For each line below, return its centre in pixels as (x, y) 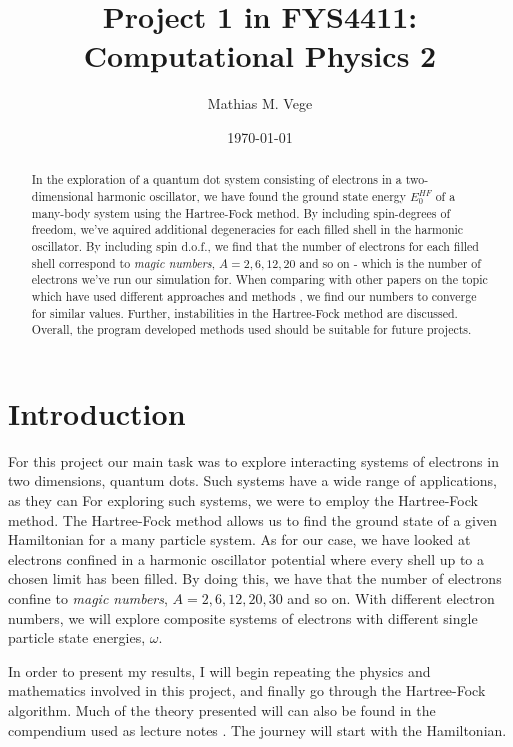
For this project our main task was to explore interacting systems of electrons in (253, 460)
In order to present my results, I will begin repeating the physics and (219, 670)
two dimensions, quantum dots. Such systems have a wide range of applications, (253, 480)
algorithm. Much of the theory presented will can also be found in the (222, 709)
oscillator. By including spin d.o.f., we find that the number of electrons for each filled (255, 245)
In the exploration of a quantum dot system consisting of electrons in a (216, 179)
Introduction (97, 412)
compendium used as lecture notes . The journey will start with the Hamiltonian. (257, 729)
